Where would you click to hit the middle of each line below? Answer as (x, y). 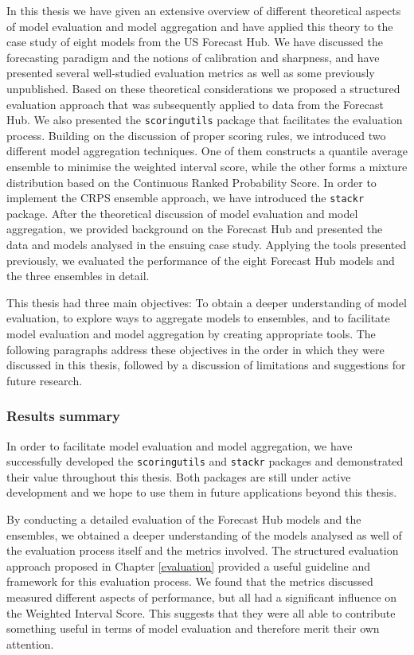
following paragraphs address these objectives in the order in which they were (195, 349)
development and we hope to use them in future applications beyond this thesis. (202, 492)
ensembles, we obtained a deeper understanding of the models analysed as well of (204, 534)
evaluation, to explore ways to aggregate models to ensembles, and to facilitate (198, 318)
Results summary (63, 416)
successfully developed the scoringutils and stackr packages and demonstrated (205, 461)
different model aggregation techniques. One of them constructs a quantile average (207, 151)
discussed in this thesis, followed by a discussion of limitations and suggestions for (206, 365)
